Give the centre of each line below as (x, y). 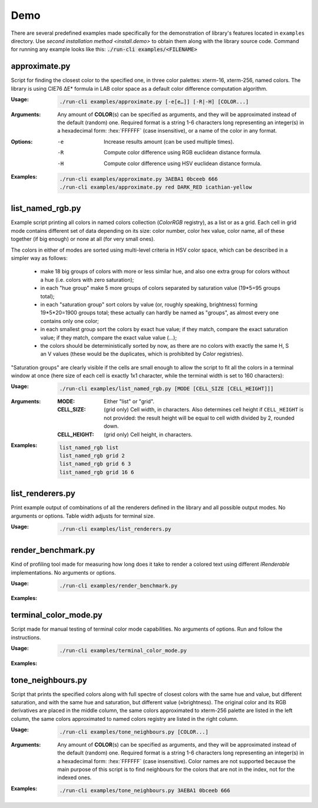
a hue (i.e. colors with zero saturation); (87, 279)
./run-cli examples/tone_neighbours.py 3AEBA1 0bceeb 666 (145, 791)
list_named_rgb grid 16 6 (97, 472)
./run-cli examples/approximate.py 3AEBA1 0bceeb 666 (138, 179)
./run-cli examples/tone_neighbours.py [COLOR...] (134, 732)
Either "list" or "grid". (129, 401)
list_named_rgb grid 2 (92, 456)
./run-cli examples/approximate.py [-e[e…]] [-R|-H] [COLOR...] (154, 101)
